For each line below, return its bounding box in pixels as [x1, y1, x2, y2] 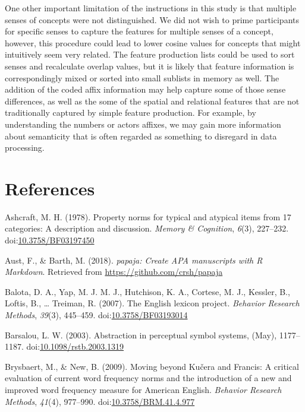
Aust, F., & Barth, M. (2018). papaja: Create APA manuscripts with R [5, 253, 263, 266]
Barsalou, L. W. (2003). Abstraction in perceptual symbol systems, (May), [5, 328, 277, 341]
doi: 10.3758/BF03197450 [5, 234, 95, 246]
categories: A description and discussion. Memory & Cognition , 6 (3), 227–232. [5, 222, 289, 234]
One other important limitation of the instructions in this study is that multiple [5, 2, 297, 14]
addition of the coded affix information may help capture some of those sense [5, 83, 286, 96]
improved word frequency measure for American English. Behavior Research [5, 383, 282, 395]
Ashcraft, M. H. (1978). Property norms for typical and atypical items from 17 [5, 210, 291, 223]
